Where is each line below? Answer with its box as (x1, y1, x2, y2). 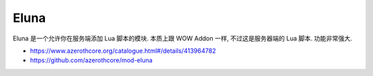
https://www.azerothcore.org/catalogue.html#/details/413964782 (30, 47, 217, 55)
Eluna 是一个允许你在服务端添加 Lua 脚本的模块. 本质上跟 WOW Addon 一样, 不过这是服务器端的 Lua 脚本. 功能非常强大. (12, 34, 352, 42)
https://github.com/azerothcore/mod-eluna (30, 56, 153, 64)
